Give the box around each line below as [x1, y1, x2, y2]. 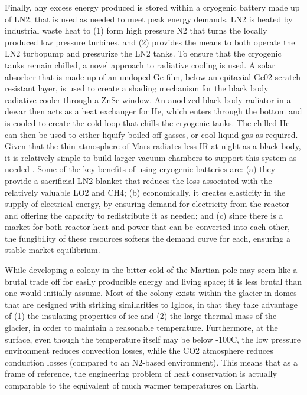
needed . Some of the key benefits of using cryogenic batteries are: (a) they [5, 163, 276, 175]
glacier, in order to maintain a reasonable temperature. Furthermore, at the [5, 321, 278, 334]
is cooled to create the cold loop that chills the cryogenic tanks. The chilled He [5, 116, 290, 129]
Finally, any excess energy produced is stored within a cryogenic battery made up [5, 1, 300, 13]
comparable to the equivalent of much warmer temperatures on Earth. [5, 379, 259, 391]
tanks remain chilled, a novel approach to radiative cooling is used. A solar [5, 58, 275, 71]
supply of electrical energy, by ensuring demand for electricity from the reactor [5, 197, 289, 210]
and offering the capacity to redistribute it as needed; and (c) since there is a [5, 209, 283, 221]
